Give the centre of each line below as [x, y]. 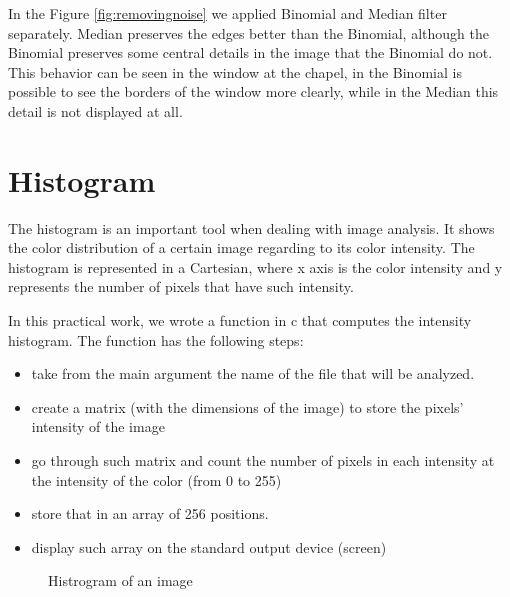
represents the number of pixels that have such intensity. [181, 286]
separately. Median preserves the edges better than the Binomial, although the [248, 32]
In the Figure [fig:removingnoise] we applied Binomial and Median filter [227, 13]
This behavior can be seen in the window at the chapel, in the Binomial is [235, 71]
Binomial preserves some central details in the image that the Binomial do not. [250, 52]
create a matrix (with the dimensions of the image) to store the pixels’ [247, 406]
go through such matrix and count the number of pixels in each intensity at [263, 460]
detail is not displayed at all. [95, 110]
